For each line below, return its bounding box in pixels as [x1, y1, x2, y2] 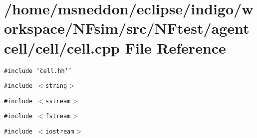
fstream [45, 113, 71, 120]
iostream [45, 128, 74, 136]
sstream [45, 97, 71, 105]
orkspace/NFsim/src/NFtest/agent [4, 18, 250, 38]
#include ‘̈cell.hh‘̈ [4, 67, 68, 74]
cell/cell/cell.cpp [4, 37, 120, 58]
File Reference [125, 37, 226, 58]
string [45, 82, 67, 90]
